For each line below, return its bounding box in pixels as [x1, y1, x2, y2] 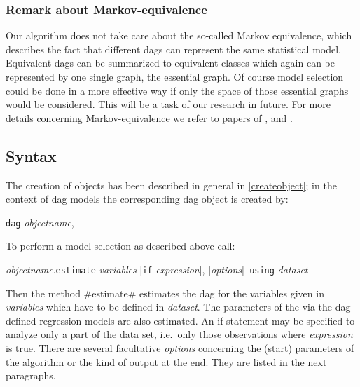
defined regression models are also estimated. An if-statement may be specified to [6, 313, 355, 327]
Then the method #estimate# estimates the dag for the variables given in [6, 285, 324, 300]
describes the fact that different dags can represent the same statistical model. [6, 41, 341, 56]
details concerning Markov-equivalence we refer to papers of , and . [6, 110, 293, 125]
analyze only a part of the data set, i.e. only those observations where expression [6, 327, 353, 341]
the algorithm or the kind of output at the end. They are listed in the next [6, 354, 327, 369]
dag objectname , [6, 215, 74, 229]
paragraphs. [6, 368, 56, 383]
